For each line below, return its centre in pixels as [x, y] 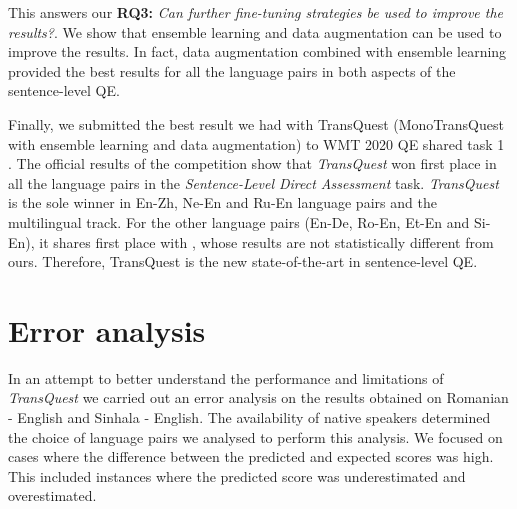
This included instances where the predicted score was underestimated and [237, 475]
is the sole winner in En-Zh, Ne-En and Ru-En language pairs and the [222, 202]
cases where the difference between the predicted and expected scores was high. [251, 456]
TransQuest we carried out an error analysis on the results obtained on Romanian [258, 397]
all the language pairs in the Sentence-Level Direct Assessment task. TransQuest [253, 182]
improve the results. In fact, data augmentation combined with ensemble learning [257, 51]
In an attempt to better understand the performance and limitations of [226, 377]
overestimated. [52, 495]
